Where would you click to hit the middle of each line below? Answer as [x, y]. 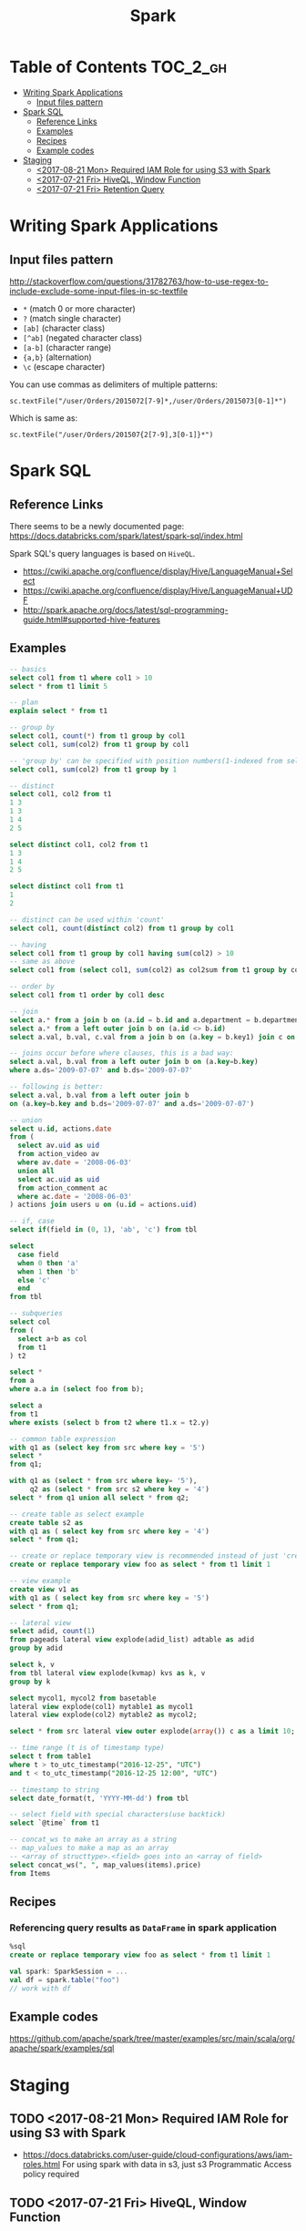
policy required [51, 2175]
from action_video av [59, 1154]
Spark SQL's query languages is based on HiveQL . [102, 553]
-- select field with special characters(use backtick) [117, 1815]
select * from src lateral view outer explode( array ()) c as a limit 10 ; [153, 1732]
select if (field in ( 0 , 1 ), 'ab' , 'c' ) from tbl [103, 1230]
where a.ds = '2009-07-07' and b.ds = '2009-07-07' [102, 1070]
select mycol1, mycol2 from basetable [83, 1698]
